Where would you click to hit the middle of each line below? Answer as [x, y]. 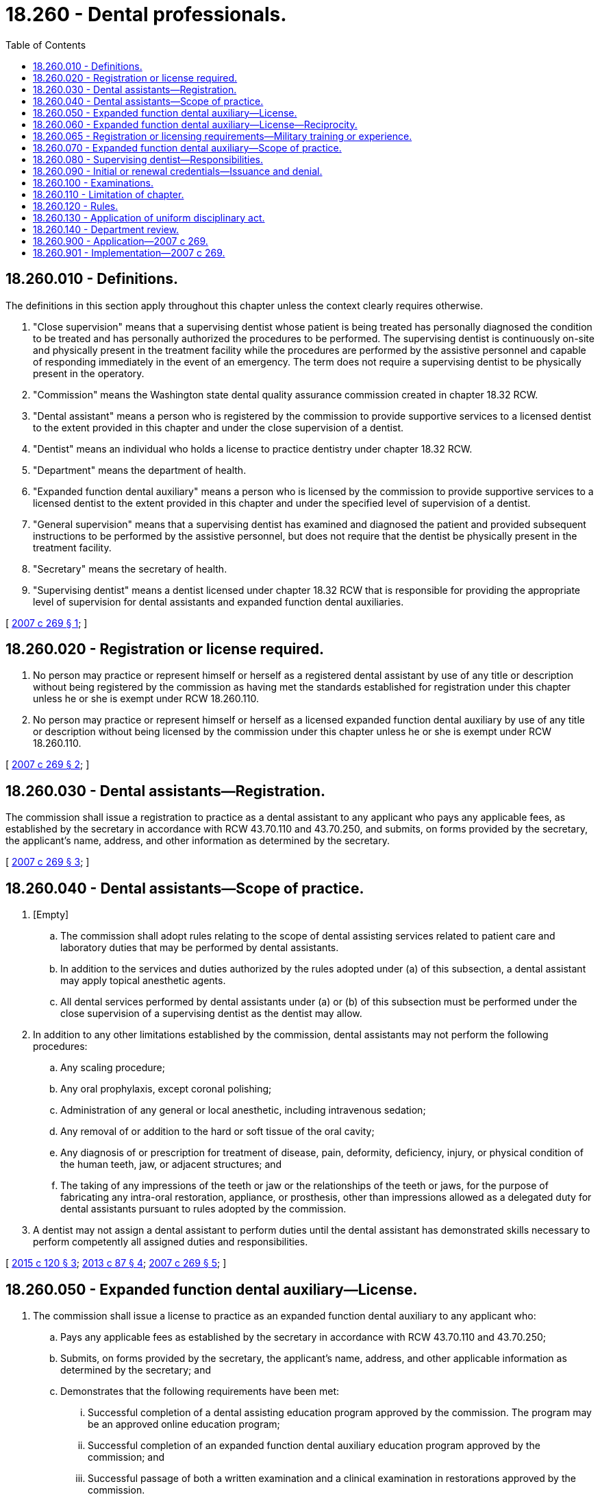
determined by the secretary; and [136, 1370]
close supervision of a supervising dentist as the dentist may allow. [211, 1014]
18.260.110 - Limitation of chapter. [109, 194]
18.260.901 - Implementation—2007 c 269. [129, 252]
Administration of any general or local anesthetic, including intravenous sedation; [243, 1110]
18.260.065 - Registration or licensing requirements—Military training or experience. [223, 136]
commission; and [126, 1457]
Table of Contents [46, 45]
